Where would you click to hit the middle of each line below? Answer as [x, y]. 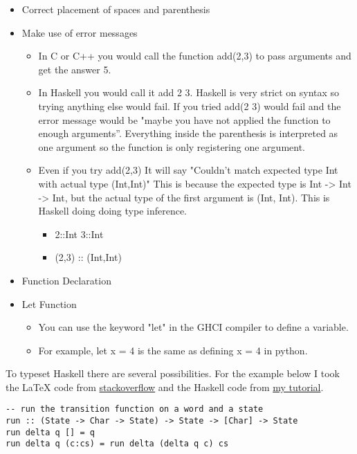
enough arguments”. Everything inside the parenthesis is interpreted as [188, 133]
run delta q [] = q [50, 432]
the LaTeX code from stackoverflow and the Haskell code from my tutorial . [165, 387]
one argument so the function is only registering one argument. [172, 146]
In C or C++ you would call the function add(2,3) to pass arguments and [195, 56]
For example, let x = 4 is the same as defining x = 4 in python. [173, 350]
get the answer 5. [75, 69]
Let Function [49, 303]
